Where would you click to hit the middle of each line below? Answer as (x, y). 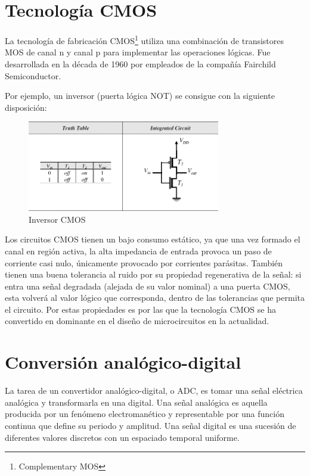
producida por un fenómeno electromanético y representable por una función (145, 414)
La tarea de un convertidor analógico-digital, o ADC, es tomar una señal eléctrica (154, 391)
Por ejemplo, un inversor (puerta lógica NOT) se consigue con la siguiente (140, 96)
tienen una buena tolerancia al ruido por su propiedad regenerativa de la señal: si (153, 274)
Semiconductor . (33, 75)
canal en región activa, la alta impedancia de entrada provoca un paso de (138, 251)
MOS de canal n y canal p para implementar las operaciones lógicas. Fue (138, 52)
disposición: (26, 107)
